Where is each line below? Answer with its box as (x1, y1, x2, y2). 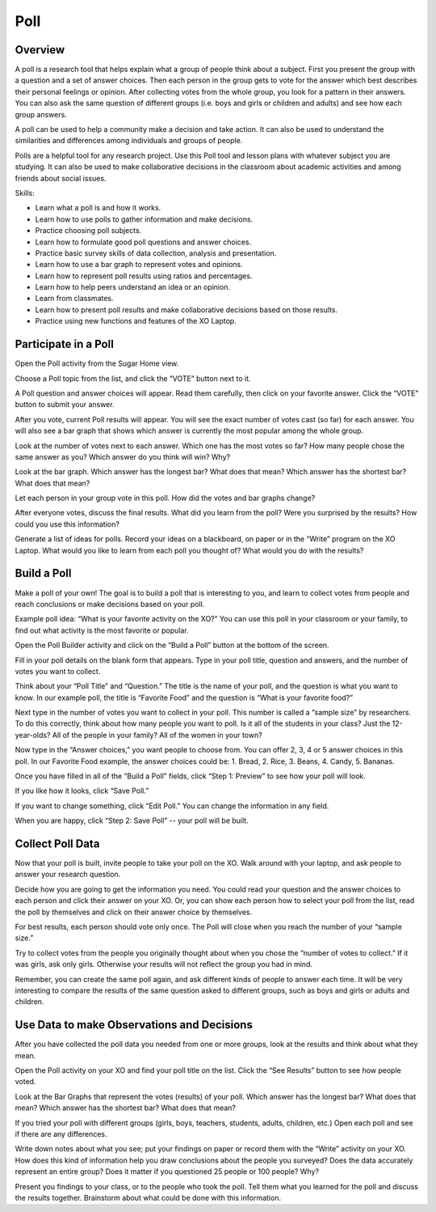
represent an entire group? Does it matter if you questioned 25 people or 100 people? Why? (15, 1167, 319, 1176)
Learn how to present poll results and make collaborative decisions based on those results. (35, 304, 338, 315)
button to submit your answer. (15, 400, 115, 409)
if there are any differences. (15, 1129, 107, 1139)
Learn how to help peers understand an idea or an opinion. (35, 282, 230, 292)
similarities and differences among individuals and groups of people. (15, 136, 243, 146)
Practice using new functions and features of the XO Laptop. (35, 316, 237, 326)
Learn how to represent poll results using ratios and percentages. (35, 271, 253, 281)
